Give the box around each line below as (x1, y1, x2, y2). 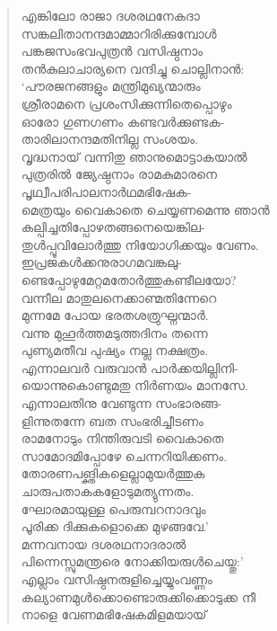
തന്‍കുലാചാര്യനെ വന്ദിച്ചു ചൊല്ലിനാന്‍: (21, 58, 245, 77)
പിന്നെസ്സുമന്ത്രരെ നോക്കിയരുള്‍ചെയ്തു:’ (21, 552, 244, 571)
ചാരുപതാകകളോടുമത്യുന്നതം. (21, 482, 195, 501)
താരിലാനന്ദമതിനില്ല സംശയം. (21, 129, 199, 148)
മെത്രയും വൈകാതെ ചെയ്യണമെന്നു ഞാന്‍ (21, 200, 270, 218)
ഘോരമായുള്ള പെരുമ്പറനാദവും (21, 499, 206, 518)
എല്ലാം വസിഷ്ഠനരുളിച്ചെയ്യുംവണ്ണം (21, 570, 212, 588)
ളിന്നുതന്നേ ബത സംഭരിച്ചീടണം (21, 411, 203, 430)
